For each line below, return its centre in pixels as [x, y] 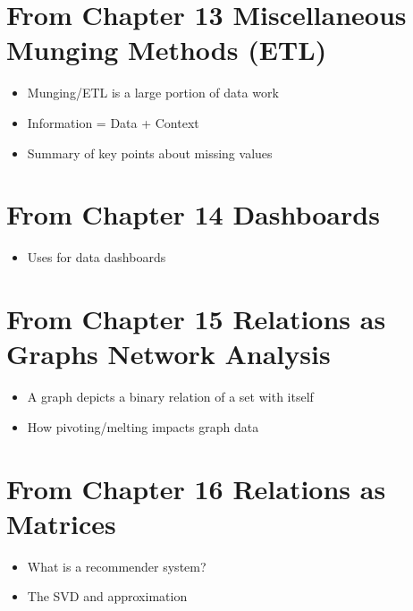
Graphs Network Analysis [169, 354]
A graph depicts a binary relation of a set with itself [170, 397]
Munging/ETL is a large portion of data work [153, 93]
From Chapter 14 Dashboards [193, 214]
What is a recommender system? [117, 566]
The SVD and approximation [107, 596]
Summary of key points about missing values [150, 153]
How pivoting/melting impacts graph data [143, 426]
